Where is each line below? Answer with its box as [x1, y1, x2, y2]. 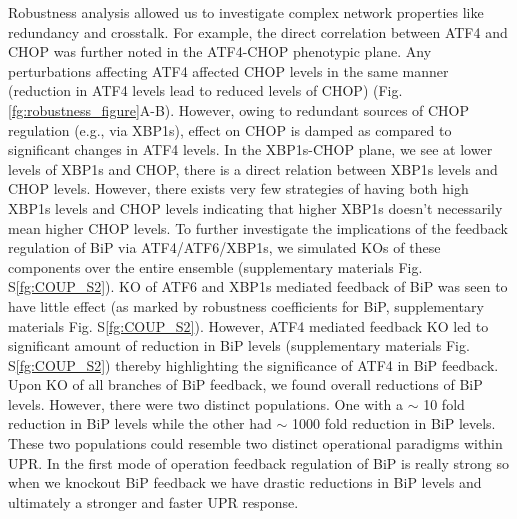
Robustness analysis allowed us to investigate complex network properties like [8, 2, 484, 22]
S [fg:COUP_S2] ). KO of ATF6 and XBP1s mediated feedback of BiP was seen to [8, 276, 508, 297]
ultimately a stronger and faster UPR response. [8, 491, 299, 512]
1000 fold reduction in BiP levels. [291, 413, 496, 434]
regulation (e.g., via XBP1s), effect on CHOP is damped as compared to [8, 119, 452, 140]
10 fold [423, 393, 465, 414]
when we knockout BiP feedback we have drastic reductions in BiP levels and [8, 472, 482, 493]
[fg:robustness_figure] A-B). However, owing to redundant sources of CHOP [8, 99, 470, 120]
